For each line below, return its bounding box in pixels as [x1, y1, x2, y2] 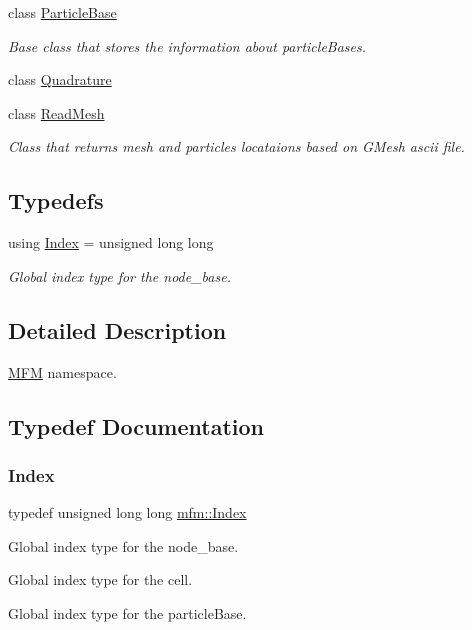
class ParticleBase [8, 2, 117, 22]
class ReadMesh [8, 102, 105, 123]
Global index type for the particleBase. [8, 602, 247, 623]
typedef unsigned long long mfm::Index [8, 502, 247, 523]
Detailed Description [8, 314, 227, 345]
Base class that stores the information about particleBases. [8, 35, 367, 56]
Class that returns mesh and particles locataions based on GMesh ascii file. [8, 136, 465, 157]
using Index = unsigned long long [8, 232, 214, 253]
